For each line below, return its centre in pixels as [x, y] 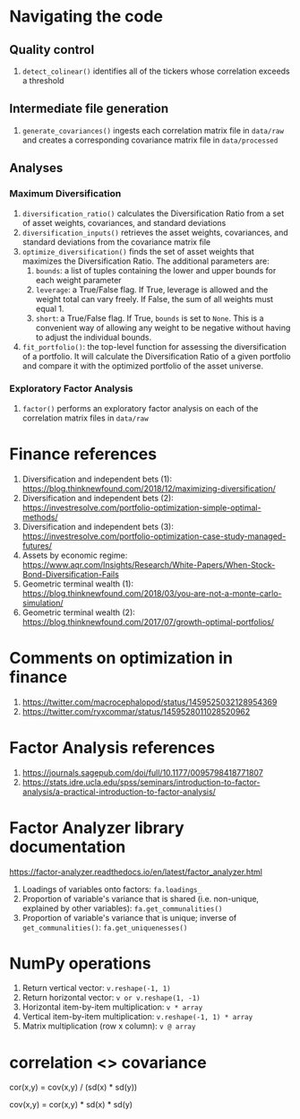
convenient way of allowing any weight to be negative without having [163, 327]
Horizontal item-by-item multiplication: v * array [112, 1007]
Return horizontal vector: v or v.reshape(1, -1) [111, 998]
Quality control [52, 50]
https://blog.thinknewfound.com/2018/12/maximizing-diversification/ [149, 488]
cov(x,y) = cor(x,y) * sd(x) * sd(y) [71, 1105]
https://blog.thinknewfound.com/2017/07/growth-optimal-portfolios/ [148, 621]
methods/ [40, 516]
